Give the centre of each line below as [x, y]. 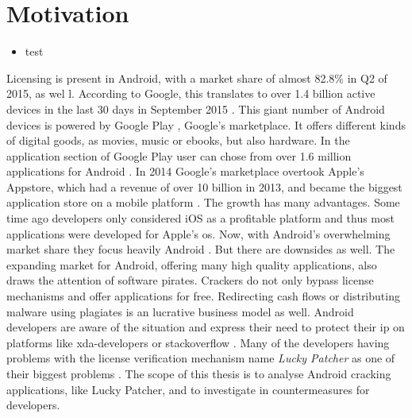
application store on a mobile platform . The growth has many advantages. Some [203, 202]
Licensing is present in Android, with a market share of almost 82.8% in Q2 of [197, 77]
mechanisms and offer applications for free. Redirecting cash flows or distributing [203, 296]
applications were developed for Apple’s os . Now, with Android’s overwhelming [198, 233]
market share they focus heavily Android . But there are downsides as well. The [201, 249]
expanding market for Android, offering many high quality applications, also [192, 264]
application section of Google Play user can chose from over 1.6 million [179, 155]
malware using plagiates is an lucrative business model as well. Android [180, 311]
